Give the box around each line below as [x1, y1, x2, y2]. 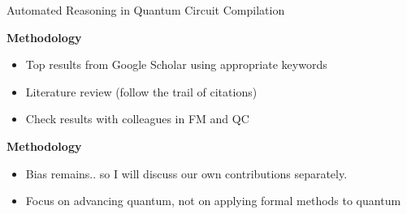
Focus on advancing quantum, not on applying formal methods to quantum [25, 192, 401, 209]
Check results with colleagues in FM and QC [25, 110, 249, 127]
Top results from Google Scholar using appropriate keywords [25, 56, 327, 73]
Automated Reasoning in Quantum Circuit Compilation [6, 2, 285, 18]
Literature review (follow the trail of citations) [25, 83, 258, 100]
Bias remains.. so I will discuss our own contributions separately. [25, 165, 348, 182]
